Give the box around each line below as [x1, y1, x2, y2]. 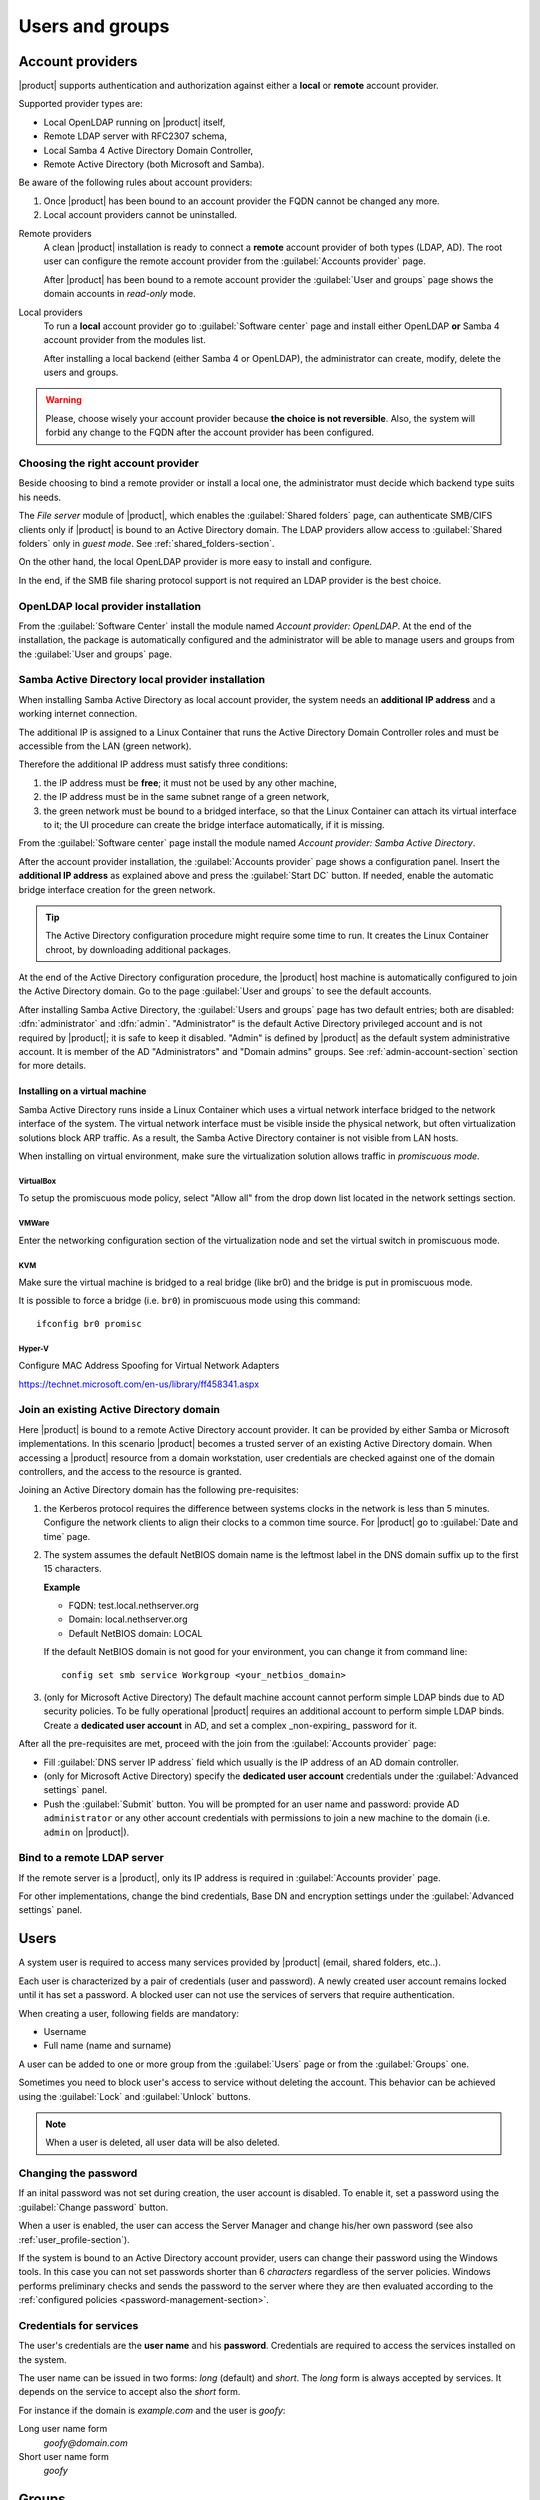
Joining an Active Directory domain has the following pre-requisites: [18, 1484, 299, 1496]
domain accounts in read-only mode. [43, 288, 196, 300]
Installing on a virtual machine [18, 1085, 147, 1097]
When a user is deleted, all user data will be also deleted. [45, 2136, 280, 2149]
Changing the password [18, 2166, 138, 2180]
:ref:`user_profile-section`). [18, 2233, 130, 2245]
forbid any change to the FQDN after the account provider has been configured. [45, 426, 375, 439]
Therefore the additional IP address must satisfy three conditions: [18, 758, 289, 770]
